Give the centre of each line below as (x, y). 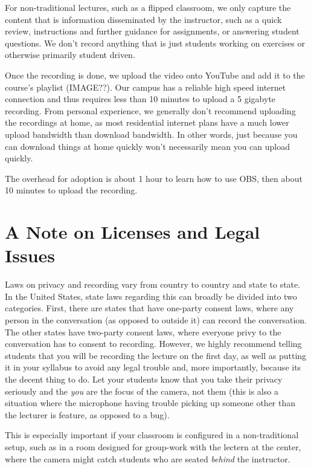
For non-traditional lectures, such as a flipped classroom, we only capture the (148, 7)
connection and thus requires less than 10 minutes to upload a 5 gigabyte (140, 99)
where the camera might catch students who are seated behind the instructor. (148, 458)
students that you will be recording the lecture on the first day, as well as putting (156, 355)
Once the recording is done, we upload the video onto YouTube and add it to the (155, 75)
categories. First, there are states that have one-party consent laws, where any (149, 308)
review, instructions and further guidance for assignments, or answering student (152, 31)
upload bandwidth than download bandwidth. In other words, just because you (151, 134)
